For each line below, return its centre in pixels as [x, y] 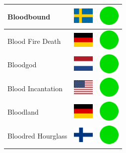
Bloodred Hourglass [37, 136]
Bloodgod [22, 65]
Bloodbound [29, 16]
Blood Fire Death [34, 41]
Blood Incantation [35, 88]
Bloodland [23, 112]
